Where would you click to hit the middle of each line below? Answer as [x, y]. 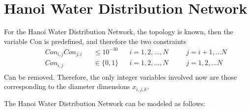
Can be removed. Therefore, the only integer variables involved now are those [121, 77]
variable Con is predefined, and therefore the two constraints [95, 41]
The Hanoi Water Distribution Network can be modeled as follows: [105, 103]
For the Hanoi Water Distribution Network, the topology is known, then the [119, 32]
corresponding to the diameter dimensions [67, 86]
